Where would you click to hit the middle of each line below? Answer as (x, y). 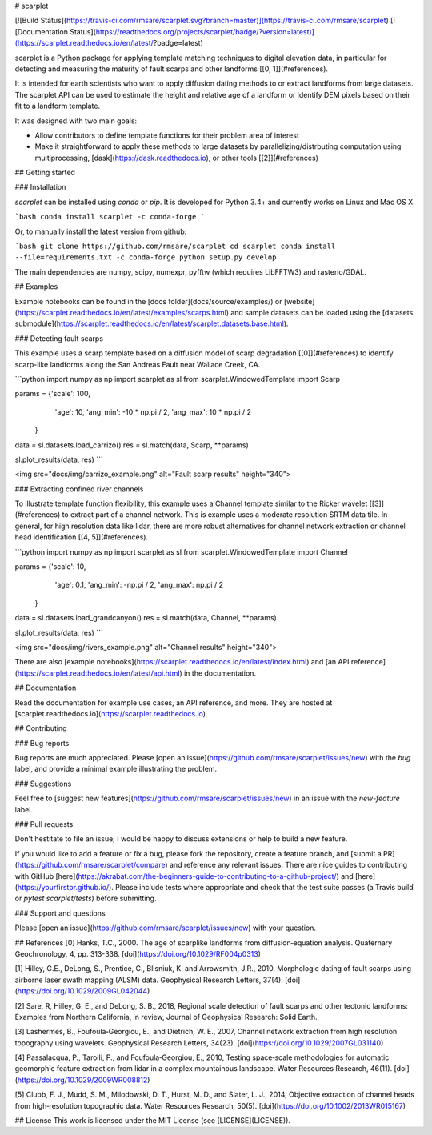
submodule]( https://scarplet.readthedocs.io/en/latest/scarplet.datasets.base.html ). (152, 323)
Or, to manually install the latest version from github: (101, 231)
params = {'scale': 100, (53, 394)
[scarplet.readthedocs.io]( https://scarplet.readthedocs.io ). (111, 713)
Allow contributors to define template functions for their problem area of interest (167, 135)
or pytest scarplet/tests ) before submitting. (86, 898)
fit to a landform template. (57, 106)
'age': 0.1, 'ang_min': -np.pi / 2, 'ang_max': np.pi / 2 (139, 585)
